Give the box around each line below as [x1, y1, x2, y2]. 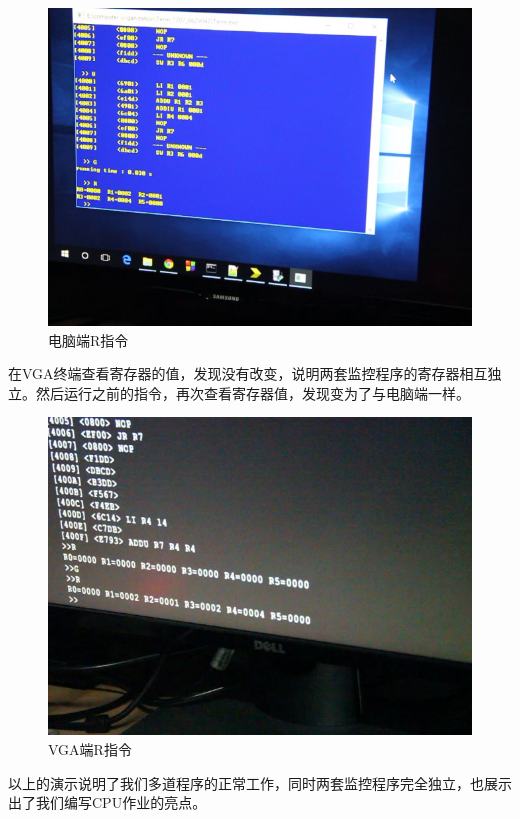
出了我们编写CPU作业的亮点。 [8, 792, 207, 813]
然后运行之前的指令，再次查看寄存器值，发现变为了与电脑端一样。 [35, 382, 470, 403]
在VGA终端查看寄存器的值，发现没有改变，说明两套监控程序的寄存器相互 [8, 363, 488, 384]
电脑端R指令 [48, 329, 129, 350]
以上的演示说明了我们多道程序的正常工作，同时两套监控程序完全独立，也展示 [8, 772, 512, 793]
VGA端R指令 [48, 738, 132, 759]
